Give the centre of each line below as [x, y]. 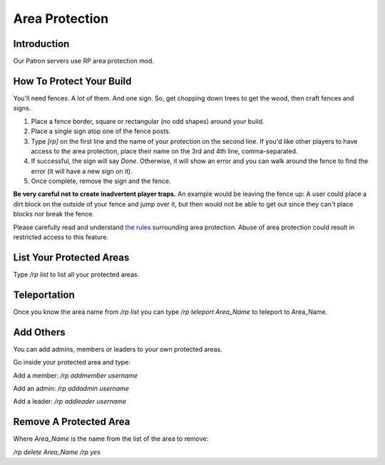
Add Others [39, 332]
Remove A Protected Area [72, 422]
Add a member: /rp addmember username [76, 375]
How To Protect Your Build [72, 81]
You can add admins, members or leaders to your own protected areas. [118, 349]
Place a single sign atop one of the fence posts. [101, 131]
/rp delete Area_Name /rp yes [57, 451]
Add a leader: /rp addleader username [70, 402]
